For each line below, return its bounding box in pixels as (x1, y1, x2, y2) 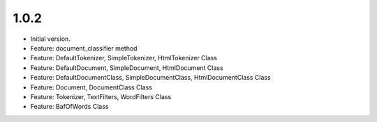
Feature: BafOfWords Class (30, 103, 109, 111)
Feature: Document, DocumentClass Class (30, 83, 153, 91)
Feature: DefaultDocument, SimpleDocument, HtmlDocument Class (30, 63, 223, 72)
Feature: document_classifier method (30, 44, 138, 52)
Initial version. (30, 35, 71, 43)
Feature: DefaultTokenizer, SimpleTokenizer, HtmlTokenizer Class (30, 54, 218, 62)
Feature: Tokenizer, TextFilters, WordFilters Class (30, 92, 172, 101)
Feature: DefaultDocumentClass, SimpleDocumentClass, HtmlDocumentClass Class (30, 73, 272, 82)
